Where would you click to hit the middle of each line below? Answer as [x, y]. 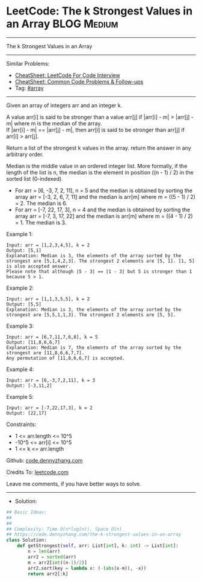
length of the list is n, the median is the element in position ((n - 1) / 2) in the [100, 172]
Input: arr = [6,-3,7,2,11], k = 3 [51, 380]
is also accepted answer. [38, 266]
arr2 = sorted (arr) [52, 557]
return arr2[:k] [48, 574]
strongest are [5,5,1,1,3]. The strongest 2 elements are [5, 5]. [91, 314]
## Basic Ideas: [26, 512]
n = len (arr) [44, 552]
